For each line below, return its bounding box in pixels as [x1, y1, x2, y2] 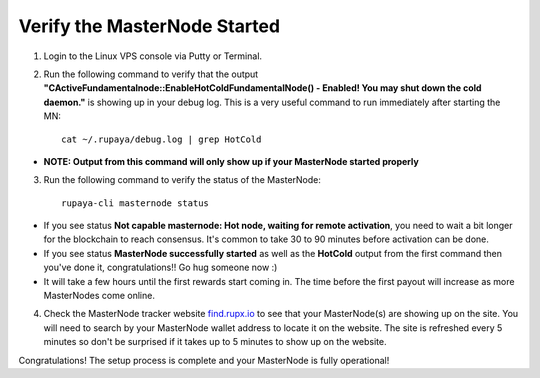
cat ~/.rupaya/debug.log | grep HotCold [61, 133, 262, 145]
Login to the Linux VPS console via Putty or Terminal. [43, 50, 263, 62]
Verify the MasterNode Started [18, 15, 280, 37]
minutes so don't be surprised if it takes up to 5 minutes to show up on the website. [43, 336, 387, 348]
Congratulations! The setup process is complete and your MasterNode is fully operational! [18, 354, 390, 366]
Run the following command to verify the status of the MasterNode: [43, 174, 322, 186]
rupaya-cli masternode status [61, 197, 210, 209]
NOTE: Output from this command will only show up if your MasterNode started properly [43, 155, 419, 167]
